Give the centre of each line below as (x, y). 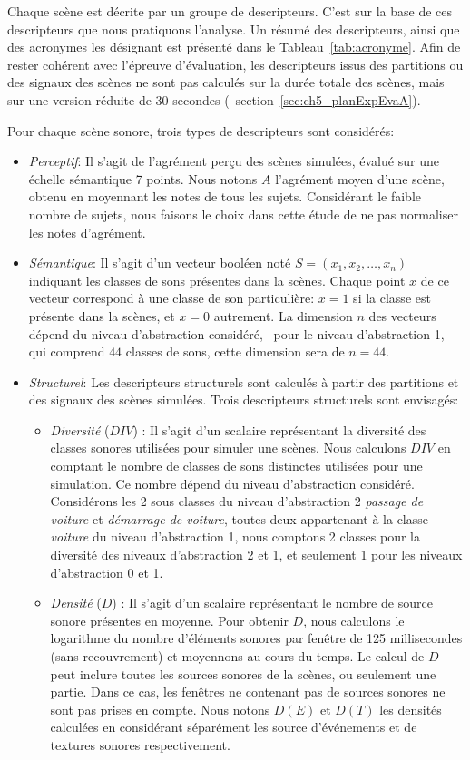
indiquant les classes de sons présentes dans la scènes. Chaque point (217, 280)
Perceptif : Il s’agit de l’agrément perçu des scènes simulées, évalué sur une (234, 161)
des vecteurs (402, 315)
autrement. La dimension (283, 315)
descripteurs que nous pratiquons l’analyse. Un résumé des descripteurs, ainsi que (234, 29)
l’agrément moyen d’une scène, (360, 178)
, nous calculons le (354, 620)
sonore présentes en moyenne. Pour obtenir (169, 620)
